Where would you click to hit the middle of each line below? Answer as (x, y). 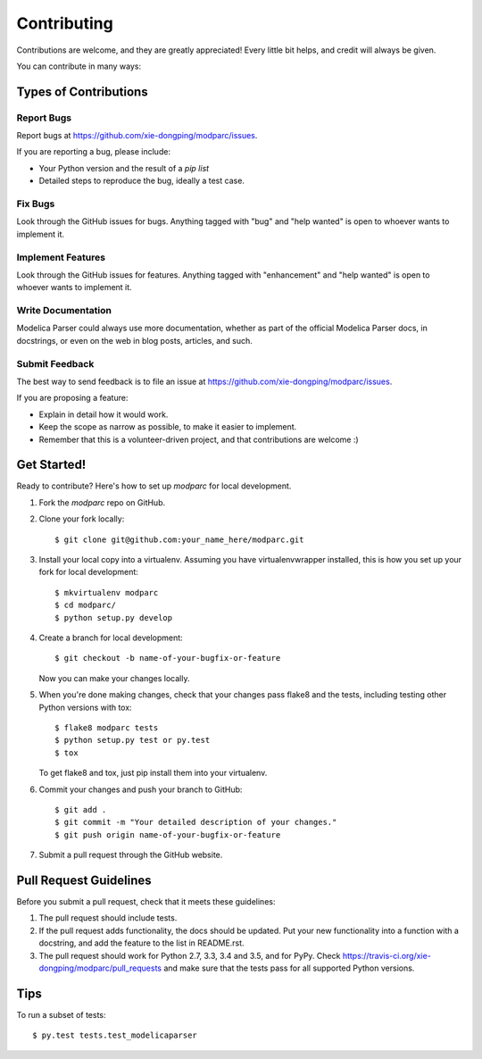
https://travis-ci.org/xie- (387, 955)
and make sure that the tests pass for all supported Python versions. (289, 968)
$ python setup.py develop (114, 617)
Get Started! (51, 465)
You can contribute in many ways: (79, 66)
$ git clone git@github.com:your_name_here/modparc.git (179, 539)
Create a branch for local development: (111, 638)
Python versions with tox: (86, 707)
